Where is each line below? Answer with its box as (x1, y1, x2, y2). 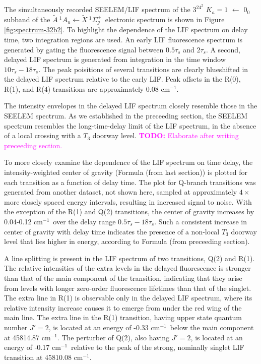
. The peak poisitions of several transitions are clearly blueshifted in (38, 64, 248, 74)
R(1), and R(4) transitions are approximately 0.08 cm (4, 83, 170, 94)
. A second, (206, 44, 241, 54)
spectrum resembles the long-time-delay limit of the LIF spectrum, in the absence (4, 120, 256, 131)
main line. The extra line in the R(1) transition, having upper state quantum (4, 312, 242, 323)
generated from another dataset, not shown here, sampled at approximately (4, 187, 237, 197)
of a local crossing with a (4, 130, 81, 141)
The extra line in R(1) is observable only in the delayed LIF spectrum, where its (4, 292, 252, 303)
